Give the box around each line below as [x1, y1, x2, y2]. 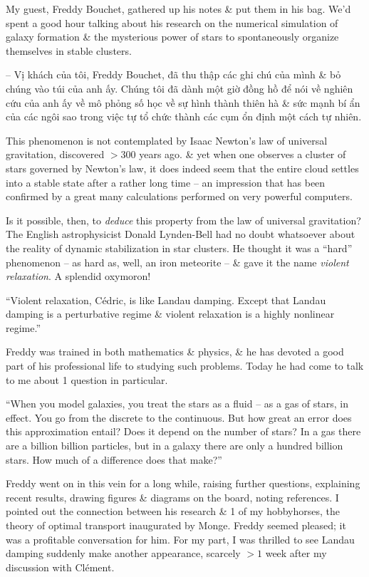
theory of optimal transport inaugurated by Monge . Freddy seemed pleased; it [6, 518, 346, 532]
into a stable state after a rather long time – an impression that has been [6, 175, 326, 189]
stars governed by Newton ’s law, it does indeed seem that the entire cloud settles [6, 160, 359, 175]
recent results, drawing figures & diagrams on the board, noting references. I [6, 489, 339, 504]
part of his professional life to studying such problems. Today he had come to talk [6, 358, 364, 373]
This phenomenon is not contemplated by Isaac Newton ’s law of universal [6, 132, 328, 147]
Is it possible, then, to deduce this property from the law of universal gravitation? [6, 212, 361, 227]
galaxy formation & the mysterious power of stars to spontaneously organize [6, 29, 339, 44]
